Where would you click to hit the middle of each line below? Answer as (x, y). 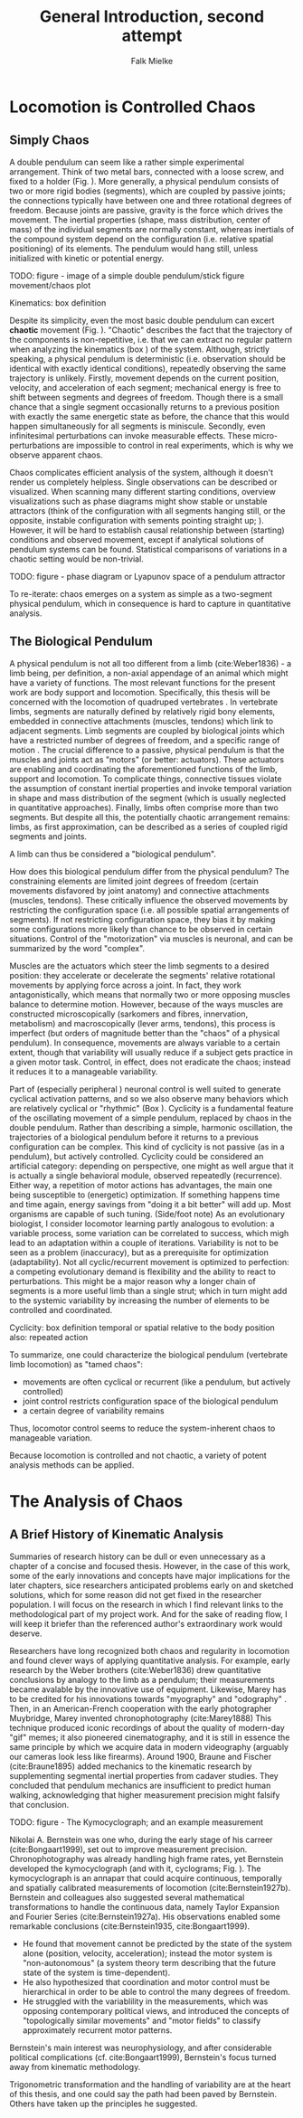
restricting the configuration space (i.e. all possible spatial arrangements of (149, 910)
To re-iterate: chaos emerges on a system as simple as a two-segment (141, 593)
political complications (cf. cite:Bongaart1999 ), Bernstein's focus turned (143, 2057)
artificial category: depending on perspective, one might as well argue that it (151, 1166)
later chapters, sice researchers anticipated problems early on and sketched (151, 1585)
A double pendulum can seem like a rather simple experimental (127, 162)
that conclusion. (39, 1804)
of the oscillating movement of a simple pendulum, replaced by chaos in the (151, 1118)
